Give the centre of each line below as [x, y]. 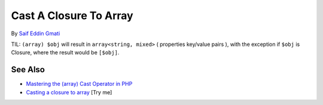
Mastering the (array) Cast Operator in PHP [79, 84]
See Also [28, 70]
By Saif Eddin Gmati [36, 33]
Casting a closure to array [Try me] [69, 92]
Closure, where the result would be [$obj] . [65, 52]
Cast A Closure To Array [72, 16]
